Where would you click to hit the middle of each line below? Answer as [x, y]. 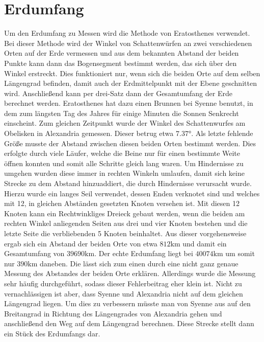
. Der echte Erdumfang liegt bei [144, 253]
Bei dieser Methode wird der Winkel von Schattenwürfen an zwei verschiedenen [128, 43]
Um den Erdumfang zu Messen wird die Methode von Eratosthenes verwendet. [127, 33]
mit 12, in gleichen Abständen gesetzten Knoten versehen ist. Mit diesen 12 [122, 203]
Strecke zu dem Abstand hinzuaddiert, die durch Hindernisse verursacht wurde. [128, 183]
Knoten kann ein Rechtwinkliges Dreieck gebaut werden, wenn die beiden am [125, 213]
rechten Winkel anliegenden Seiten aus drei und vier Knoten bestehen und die [126, 223]
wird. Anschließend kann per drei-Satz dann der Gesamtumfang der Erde [118, 93]
